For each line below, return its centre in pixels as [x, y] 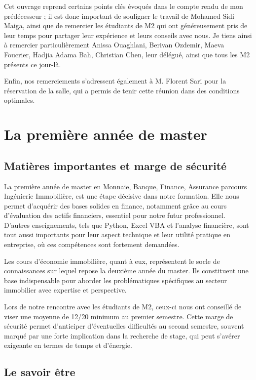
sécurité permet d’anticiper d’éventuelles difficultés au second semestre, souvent [124, 326]
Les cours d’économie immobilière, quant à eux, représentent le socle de [112, 261]
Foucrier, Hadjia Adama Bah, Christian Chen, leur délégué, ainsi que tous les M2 [127, 54]
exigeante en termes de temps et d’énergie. [68, 345]
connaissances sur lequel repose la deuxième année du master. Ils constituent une [126, 271]
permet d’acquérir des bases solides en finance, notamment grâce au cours [115, 205]
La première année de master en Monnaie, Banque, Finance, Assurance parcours [126, 186]
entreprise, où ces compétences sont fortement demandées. [92, 244]
